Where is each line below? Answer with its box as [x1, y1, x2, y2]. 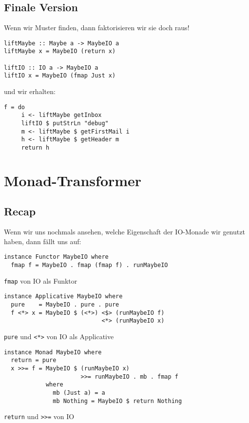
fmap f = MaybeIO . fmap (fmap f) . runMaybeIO [11, 262, 168, 269]
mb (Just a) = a [53, 389, 105, 396]
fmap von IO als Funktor [4, 275, 77, 286]
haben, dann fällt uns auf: [4, 236, 81, 246]
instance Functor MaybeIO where [4, 253, 109, 261]
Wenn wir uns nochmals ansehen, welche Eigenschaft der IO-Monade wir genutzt [4, 227, 245, 237]
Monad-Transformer [4, 170, 142, 190]
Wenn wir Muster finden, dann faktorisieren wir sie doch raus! [4, 22, 190, 33]
